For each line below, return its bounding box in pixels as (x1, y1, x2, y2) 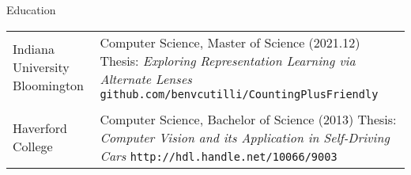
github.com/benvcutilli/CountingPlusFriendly (100, 87, 379, 101)
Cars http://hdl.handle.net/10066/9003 (100, 146, 337, 165)
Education (6, 2, 56, 17)
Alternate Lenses (100, 69, 192, 88)
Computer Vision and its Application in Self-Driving (100, 127, 390, 146)
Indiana (13, 39, 55, 58)
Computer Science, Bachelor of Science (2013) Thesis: (100, 109, 397, 128)
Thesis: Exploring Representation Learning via (100, 51, 356, 70)
